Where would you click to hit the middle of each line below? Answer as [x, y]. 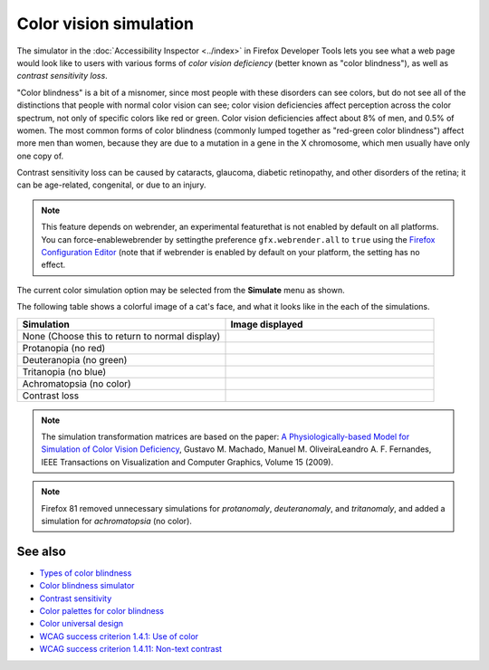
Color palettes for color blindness [102, 611]
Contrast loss [51, 396]
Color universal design [81, 624]
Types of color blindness [86, 573]
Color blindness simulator [87, 586]
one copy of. [40, 156]
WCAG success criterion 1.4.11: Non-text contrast [130, 649]
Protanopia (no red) [64, 348]
